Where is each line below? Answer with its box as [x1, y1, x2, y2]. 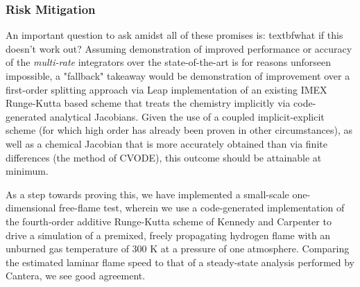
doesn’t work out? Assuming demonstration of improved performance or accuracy [6, 41, 352, 55]
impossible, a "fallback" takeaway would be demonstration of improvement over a [6, 69, 350, 82]
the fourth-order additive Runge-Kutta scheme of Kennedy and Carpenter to [6, 214, 332, 228]
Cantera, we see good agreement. [6, 268, 146, 283]
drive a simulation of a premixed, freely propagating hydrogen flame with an [6, 227, 331, 242]
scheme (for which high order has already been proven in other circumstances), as [6, 123, 352, 137]
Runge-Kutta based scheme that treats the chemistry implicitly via [6, 96, 291, 110]
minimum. [6, 164, 49, 178]
